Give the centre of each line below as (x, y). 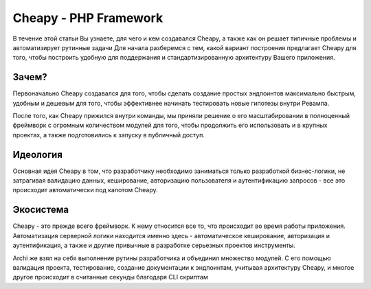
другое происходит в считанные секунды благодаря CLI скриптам (111, 277)
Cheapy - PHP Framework (88, 18)
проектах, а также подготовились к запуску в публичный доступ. (109, 135)
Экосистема (41, 210)
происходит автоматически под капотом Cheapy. (85, 190)
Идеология (38, 154)
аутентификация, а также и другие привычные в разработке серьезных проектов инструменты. (154, 245)
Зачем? (30, 77)
